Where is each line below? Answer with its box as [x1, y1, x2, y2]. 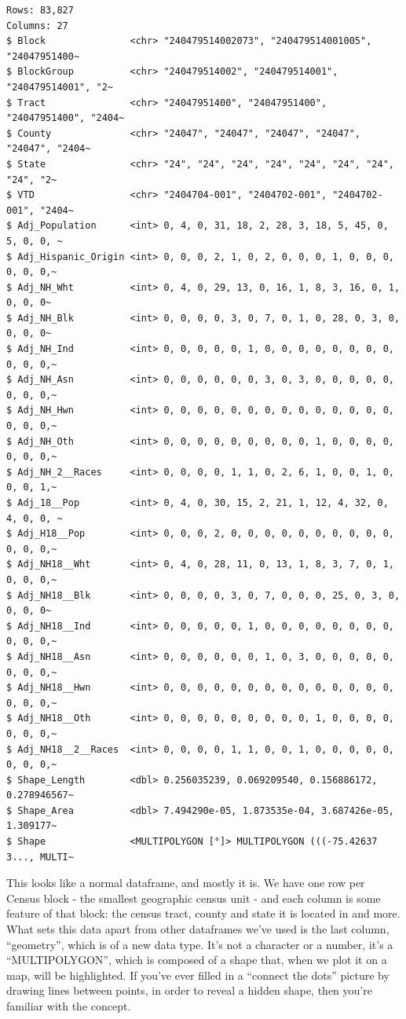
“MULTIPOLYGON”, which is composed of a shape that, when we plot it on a [6, 951, 387, 968]
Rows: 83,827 [6, 5, 74, 16]
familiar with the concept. [6, 998, 131, 1014]
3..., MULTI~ [6, 851, 74, 863]
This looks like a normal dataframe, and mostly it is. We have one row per [6, 874, 365, 891]
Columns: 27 [6, 20, 68, 31]
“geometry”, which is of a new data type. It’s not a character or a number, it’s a [6, 936, 393, 952]
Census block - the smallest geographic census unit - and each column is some [6, 889, 381, 906]
